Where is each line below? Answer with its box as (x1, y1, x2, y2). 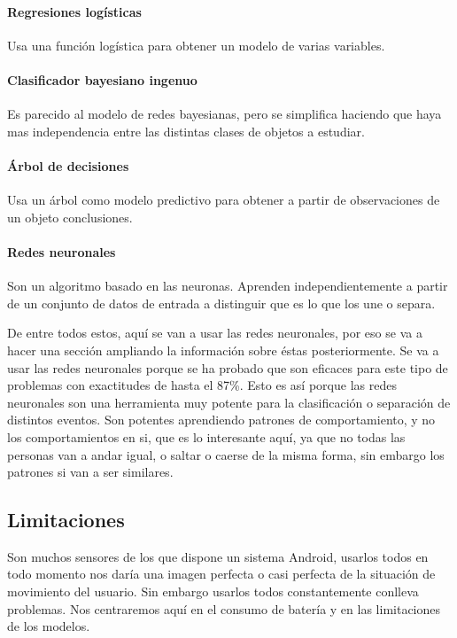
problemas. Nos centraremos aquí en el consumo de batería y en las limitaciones (7, 599, 441, 618)
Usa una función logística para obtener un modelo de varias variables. (7, 35, 385, 54)
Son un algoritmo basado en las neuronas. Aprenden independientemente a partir (7, 276, 448, 295)
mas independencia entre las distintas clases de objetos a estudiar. (7, 121, 365, 140)
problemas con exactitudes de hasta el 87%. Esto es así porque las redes (7, 376, 397, 394)
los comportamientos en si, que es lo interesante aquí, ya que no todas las (7, 427, 406, 446)
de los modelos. (7, 617, 90, 635)
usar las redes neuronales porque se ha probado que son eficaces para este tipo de (7, 358, 448, 377)
